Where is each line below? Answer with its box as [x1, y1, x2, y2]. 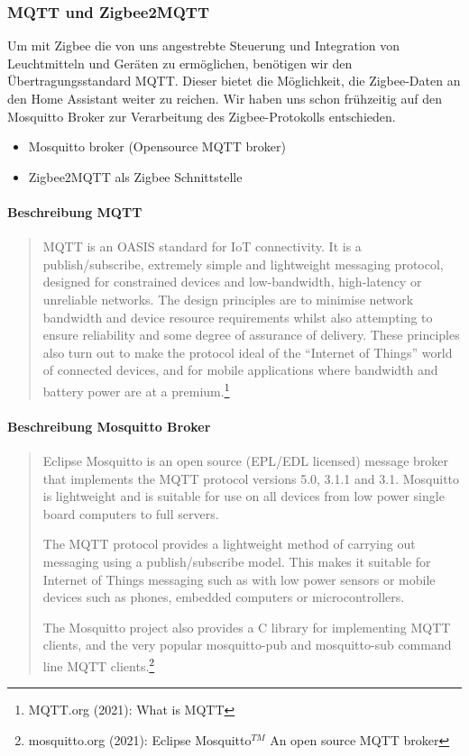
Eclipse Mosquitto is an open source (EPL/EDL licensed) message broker [42, 451, 449, 469]
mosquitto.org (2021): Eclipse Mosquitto [28, 730, 252, 749]
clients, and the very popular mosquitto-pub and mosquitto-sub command [42, 635, 452, 654]
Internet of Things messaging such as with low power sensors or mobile [42, 569, 436, 588]
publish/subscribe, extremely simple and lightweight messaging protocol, [42, 254, 444, 273]
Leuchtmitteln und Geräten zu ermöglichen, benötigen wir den [7, 53, 353, 72]
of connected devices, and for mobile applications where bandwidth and [42, 360, 438, 379]
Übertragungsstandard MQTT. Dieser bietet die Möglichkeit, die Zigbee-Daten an [7, 71, 461, 90]
